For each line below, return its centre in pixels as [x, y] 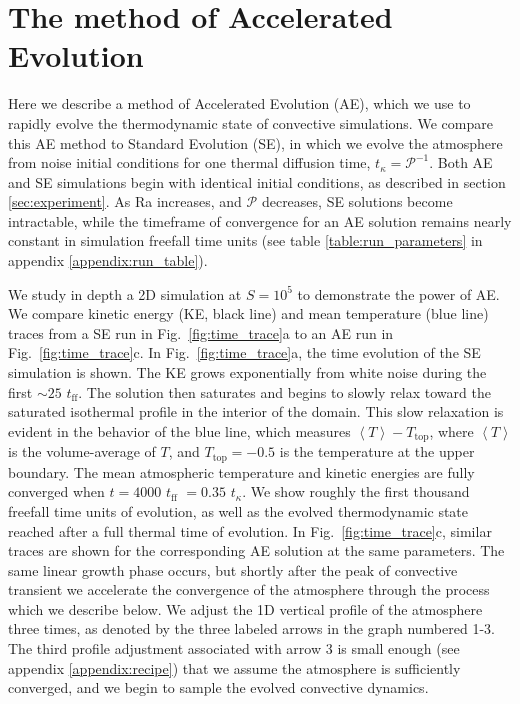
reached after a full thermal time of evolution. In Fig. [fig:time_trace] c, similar [250, 530]
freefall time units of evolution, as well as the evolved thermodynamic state [238, 510]
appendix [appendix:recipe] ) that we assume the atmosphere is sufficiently [234, 667]
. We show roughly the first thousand [356, 491]
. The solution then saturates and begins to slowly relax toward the [284, 391]
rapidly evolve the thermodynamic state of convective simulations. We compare [250, 122]
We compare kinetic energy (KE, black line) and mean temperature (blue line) [248, 313]
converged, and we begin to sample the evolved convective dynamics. [218, 687]
